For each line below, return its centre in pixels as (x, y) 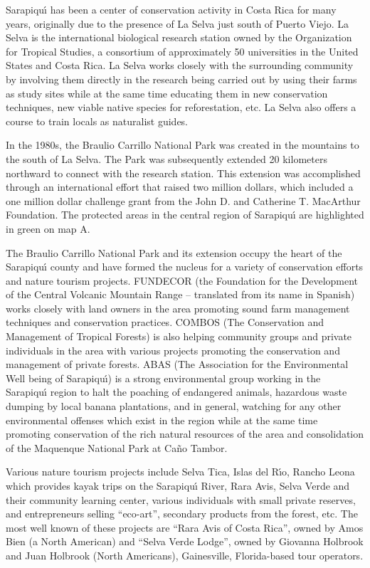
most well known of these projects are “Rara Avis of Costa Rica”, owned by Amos (185, 527)
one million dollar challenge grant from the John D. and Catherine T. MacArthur (183, 200)
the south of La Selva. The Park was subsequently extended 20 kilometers (166, 158)
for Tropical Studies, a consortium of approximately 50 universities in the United (182, 51)
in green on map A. (48, 228)
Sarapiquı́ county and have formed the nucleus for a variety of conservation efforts (185, 267)
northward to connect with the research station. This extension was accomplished (183, 173)
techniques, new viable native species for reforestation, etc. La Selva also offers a (181, 107)
